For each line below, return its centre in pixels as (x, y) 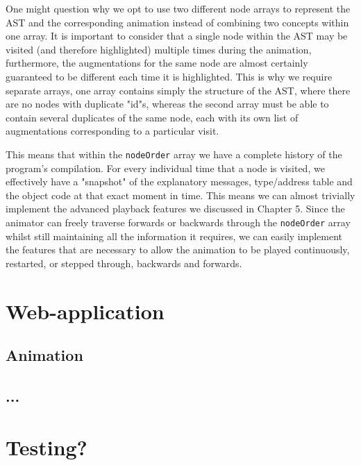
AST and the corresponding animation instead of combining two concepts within (177, 22)
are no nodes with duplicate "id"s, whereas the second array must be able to (167, 104)
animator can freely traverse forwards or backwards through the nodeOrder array (178, 222)
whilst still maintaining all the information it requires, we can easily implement (174, 236)
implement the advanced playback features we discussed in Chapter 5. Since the (175, 209)
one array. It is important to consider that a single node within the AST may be (177, 36)
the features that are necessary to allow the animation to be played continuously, (178, 250)
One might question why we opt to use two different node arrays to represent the (178, 8)
